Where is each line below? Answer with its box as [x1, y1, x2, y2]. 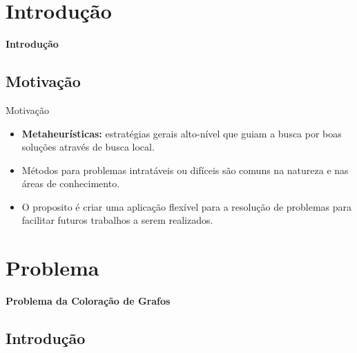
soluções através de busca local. [21, 140, 155, 154]
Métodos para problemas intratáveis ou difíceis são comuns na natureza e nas [21, 162, 349, 177]
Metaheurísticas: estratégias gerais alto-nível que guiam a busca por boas [21, 126, 342, 140]
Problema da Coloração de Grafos [6, 294, 171, 308]
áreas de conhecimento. [21, 176, 120, 191]
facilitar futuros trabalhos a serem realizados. [21, 213, 213, 227]
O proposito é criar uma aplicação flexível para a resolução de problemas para [21, 199, 352, 213]
